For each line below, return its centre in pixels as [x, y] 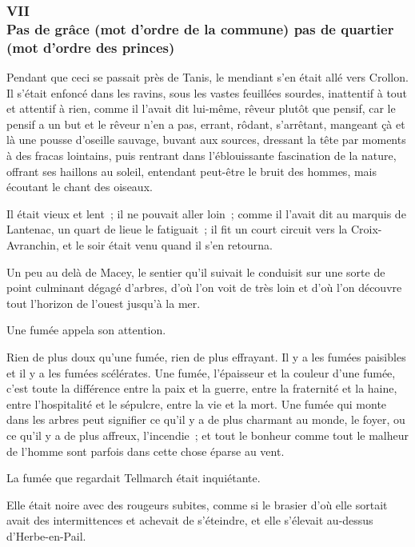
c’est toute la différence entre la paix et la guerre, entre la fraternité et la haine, [202, 388]
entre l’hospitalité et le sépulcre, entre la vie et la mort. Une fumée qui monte [197, 403]
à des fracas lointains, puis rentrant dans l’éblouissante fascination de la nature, [202, 156]
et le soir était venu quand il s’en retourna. [168, 245]
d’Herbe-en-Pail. [46, 535]
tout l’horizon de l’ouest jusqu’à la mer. [104, 303]
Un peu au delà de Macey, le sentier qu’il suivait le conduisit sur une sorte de [196, 272]
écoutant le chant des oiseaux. [80, 187]
